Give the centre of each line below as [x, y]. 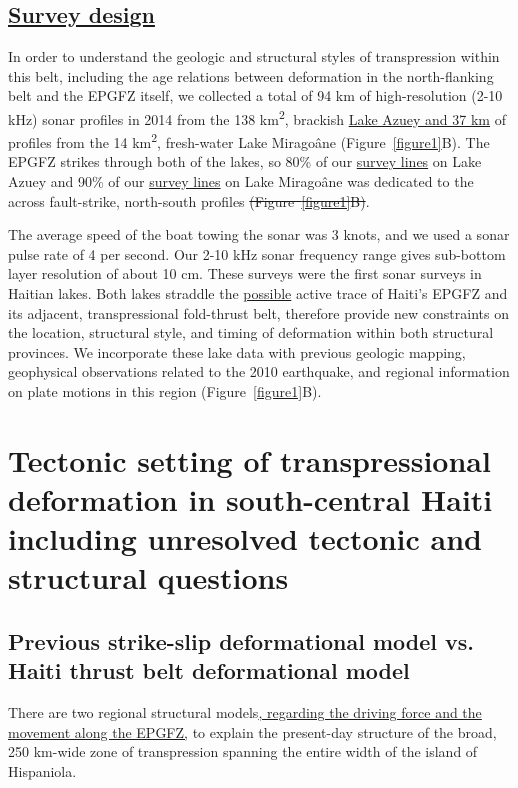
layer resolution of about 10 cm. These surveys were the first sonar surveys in [245, 273]
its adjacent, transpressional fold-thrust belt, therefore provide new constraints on [258, 312]
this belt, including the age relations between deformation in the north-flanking [251, 75]
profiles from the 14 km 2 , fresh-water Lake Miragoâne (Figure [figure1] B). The [249, 140]
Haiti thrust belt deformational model [209, 670]
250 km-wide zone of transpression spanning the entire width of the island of [243, 751]
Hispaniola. [42, 770]
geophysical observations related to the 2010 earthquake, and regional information [259, 371]
